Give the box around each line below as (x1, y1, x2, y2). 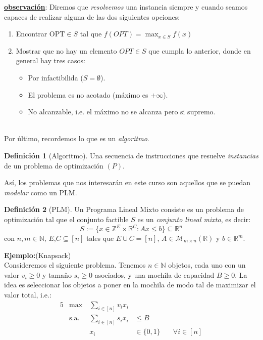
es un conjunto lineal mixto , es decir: (137, 214, 251, 224)
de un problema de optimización (4, 160, 103, 171)
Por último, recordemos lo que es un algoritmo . (4, 133, 149, 144)
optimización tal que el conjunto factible (4, 214, 129, 224)
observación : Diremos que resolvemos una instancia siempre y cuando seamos (4, 2, 248, 12)
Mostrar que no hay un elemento (16, 45, 117, 56)
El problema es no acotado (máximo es (28, 89, 148, 100)
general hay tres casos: (16, 55, 85, 66)
